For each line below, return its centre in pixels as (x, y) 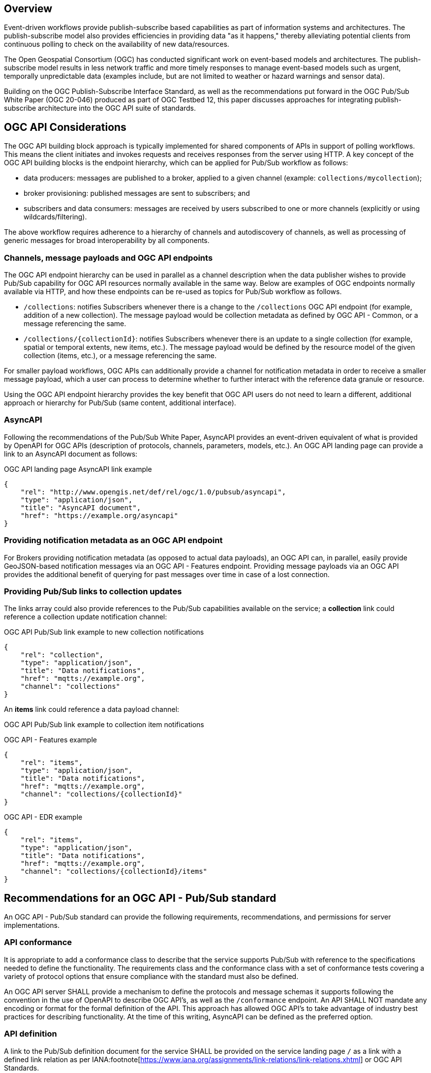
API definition (31, 1034)
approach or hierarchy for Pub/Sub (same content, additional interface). (120, 403)
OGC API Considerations (65, 127)
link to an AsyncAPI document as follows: (71, 454)
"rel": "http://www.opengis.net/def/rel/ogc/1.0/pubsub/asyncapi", (153, 492)
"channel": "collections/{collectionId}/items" (114, 872)
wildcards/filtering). (55, 217)
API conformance (38, 942)
